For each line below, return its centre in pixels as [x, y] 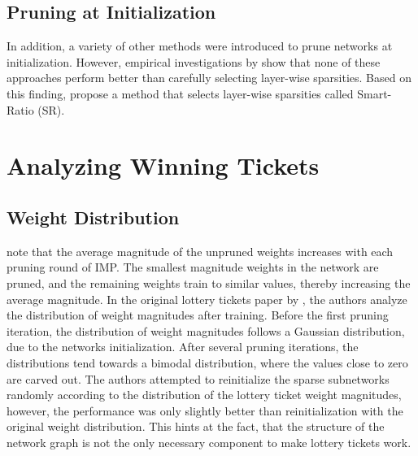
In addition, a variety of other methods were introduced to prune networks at [200, 46]
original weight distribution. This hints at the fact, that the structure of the [196, 426]
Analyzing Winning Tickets [163, 165]
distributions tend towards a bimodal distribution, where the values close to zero [207, 362]
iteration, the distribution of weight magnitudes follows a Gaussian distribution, [206, 330]
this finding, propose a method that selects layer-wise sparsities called [180, 93]
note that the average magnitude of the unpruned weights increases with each [200, 251]
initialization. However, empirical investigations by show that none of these [194, 61]
